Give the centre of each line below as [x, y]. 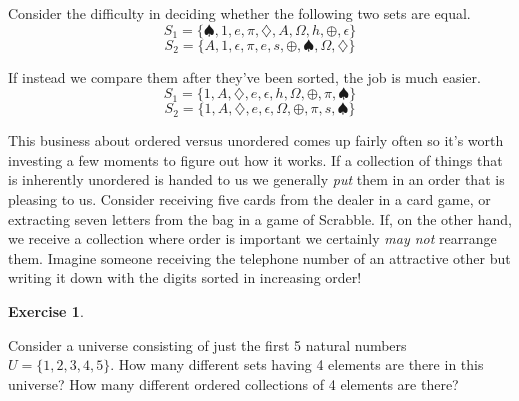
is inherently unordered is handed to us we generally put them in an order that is [256, 179]
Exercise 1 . [46, 310]
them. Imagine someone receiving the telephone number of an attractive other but [259, 257]
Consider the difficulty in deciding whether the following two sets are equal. [239, 13]
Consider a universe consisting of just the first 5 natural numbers [207, 344]
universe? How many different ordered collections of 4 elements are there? [233, 383]
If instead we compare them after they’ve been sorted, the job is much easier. [244, 76]
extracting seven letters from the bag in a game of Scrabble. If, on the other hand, [260, 218]
